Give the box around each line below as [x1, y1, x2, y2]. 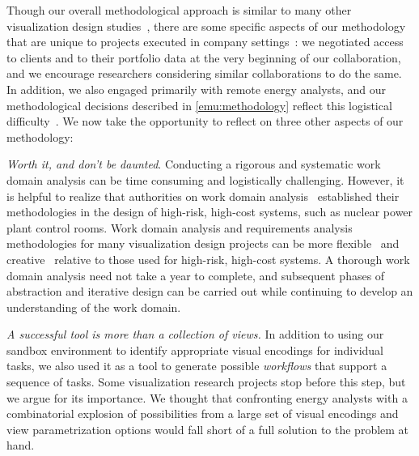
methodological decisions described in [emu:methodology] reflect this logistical [6, 96, 392, 113]
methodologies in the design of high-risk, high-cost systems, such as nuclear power [6, 203, 413, 220]
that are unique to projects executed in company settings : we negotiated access [6, 33, 404, 50]
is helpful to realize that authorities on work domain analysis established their [6, 187, 400, 204]
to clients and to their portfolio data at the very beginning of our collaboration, [6, 49, 401, 66]
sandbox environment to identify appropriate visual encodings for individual [6, 341, 383, 358]
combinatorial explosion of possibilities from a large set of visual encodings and [6, 405, 399, 422]
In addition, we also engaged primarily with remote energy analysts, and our [6, 80, 387, 97]
